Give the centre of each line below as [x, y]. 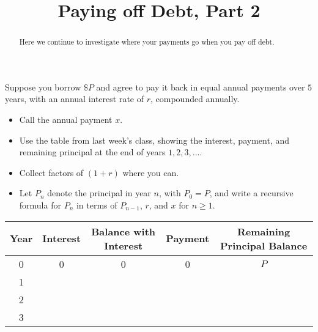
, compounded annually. [195, 99]
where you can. [151, 172]
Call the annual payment [66, 120]
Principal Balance [264, 245]
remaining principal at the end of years [92, 152]
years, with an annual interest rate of [74, 99]
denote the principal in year [99, 193]
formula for [40, 205]
